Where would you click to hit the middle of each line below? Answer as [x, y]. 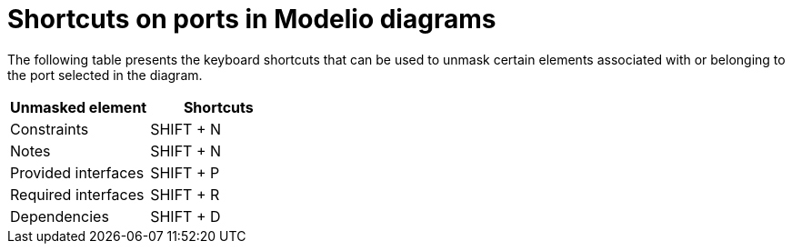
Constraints [50, 129]
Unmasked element [79, 107]
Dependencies [60, 216]
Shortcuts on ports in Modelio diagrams [252, 19]
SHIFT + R [185, 194]
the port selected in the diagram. [105, 75]
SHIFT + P [185, 172]
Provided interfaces [77, 172]
